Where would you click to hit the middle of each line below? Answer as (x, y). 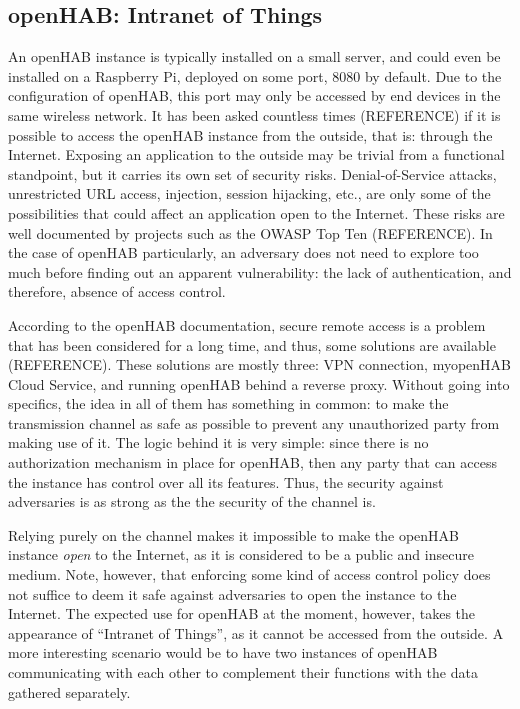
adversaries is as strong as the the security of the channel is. (192, 501)
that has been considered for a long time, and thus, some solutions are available (252, 344)
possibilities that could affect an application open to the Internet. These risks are (256, 212)
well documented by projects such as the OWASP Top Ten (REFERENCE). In (250, 232)
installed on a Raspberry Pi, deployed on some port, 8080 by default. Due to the (255, 75)
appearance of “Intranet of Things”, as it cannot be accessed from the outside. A (256, 632)
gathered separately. (69, 691)
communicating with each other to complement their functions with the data (243, 672)
